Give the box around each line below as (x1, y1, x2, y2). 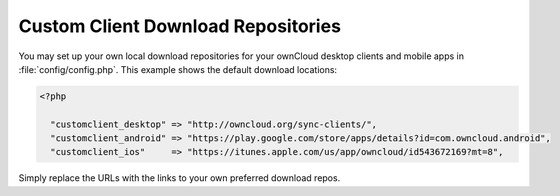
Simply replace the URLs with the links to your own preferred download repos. (18, 172, 341, 184)
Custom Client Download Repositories (18, 15, 342, 37)
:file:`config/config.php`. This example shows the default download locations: (18, 63, 338, 75)
